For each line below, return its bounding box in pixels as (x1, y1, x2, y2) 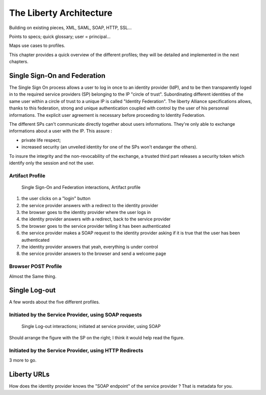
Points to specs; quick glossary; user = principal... (9, 34, 111, 39)
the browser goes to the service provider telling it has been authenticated (21, 223, 171, 229)
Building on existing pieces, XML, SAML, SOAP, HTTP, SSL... (9, 25, 132, 31)
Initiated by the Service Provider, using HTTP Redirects (9, 347, 144, 354)
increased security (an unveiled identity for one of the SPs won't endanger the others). (21, 144, 198, 150)
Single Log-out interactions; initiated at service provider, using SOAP (21, 323, 161, 329)
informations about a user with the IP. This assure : (9, 128, 112, 134)
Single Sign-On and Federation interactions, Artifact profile (21, 184, 141, 190)
